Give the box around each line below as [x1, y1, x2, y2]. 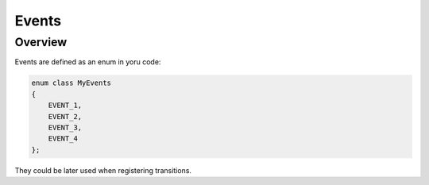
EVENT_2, [48, 112, 83, 121]
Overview [14, 35, 68, 49]
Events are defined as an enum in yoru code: [14, 57, 161, 67]
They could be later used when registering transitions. [14, 165, 192, 175]
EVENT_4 [48, 134, 79, 143]
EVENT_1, [48, 101, 83, 110]
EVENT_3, [48, 123, 83, 132]
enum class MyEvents [31, 79, 111, 87]
